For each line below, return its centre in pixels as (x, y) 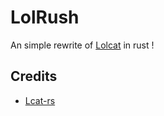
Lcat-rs (40, 100)
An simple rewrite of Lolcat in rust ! (82, 45)
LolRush (45, 17)
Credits (34, 76)
